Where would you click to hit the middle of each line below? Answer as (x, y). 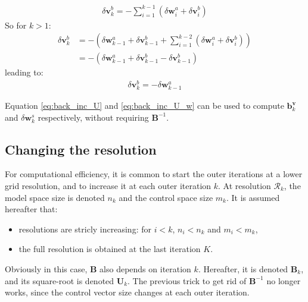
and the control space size (166, 197)
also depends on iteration (145, 269)
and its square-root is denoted (60, 280)
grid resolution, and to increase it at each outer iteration (108, 186)
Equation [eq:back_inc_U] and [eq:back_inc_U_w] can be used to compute (144, 106)
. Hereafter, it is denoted (243, 269)
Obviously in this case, (46, 269)
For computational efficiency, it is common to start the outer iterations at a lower (154, 174)
